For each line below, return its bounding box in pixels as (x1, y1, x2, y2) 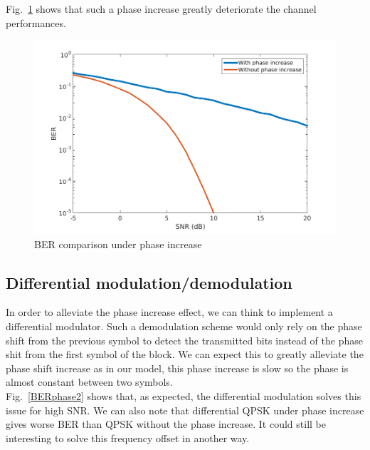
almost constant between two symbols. (6, 374, 173, 389)
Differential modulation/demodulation (6, 271, 292, 293)
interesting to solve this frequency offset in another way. (6, 430, 250, 445)
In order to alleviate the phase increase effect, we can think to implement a (6, 305, 333, 319)
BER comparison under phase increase (34, 236, 202, 251)
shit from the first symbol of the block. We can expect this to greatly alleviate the (6, 347, 364, 362)
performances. (6, 15, 66, 30)
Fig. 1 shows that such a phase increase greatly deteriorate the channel (6, 1, 317, 16)
